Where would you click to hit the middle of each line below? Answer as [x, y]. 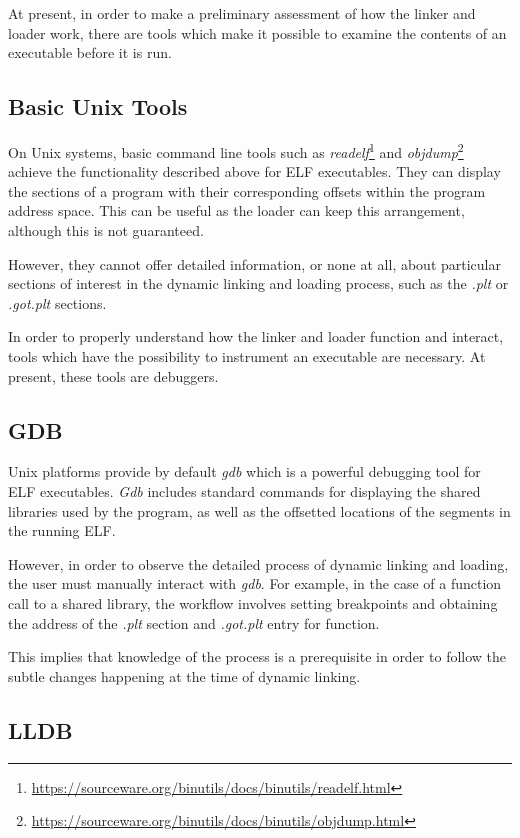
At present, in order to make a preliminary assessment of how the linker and [242, 13]
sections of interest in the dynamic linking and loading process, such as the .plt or [258, 283]
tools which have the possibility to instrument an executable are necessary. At [247, 355]
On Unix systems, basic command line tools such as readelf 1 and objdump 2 [236, 150]
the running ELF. [62, 530]
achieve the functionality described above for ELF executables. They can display [254, 171]
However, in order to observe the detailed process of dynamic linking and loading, [258, 563]
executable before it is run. [90, 52]
